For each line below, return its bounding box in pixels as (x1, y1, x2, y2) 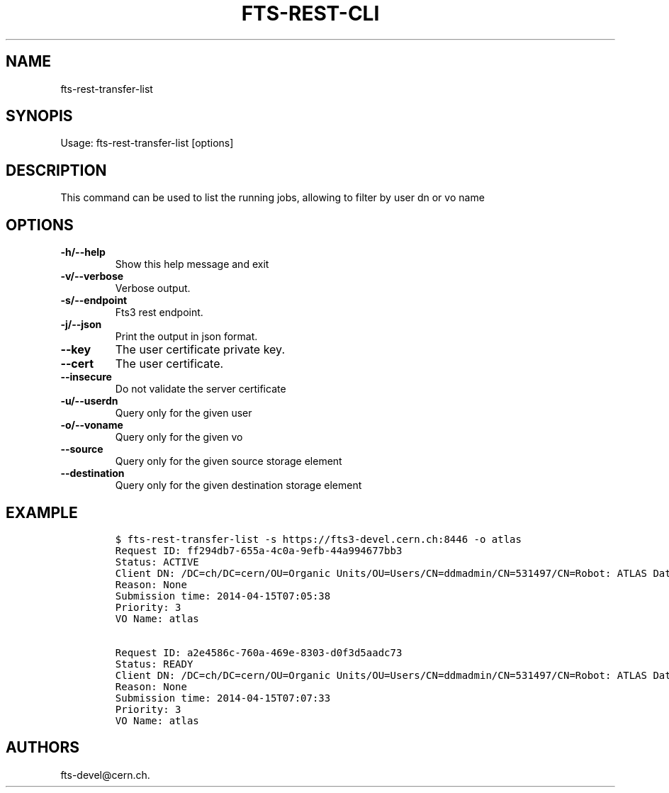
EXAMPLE (6, 503, 78, 522)
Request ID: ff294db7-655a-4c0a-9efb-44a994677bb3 (115, 544, 403, 556)
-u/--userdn (60, 395, 118, 407)
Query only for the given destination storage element (115, 479, 362, 492)
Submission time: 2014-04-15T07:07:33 (115, 692, 331, 704)
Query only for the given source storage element (115, 455, 342, 468)
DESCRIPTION (6, 161, 107, 179)
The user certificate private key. (115, 342, 285, 357)
